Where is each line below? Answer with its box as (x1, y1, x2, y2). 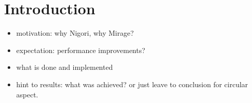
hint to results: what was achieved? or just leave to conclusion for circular (16, 79, 248, 89)
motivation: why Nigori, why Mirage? (16, 28, 134, 38)
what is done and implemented (16, 62, 113, 72)
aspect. (16, 89, 38, 99)
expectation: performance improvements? (16, 44, 145, 55)
